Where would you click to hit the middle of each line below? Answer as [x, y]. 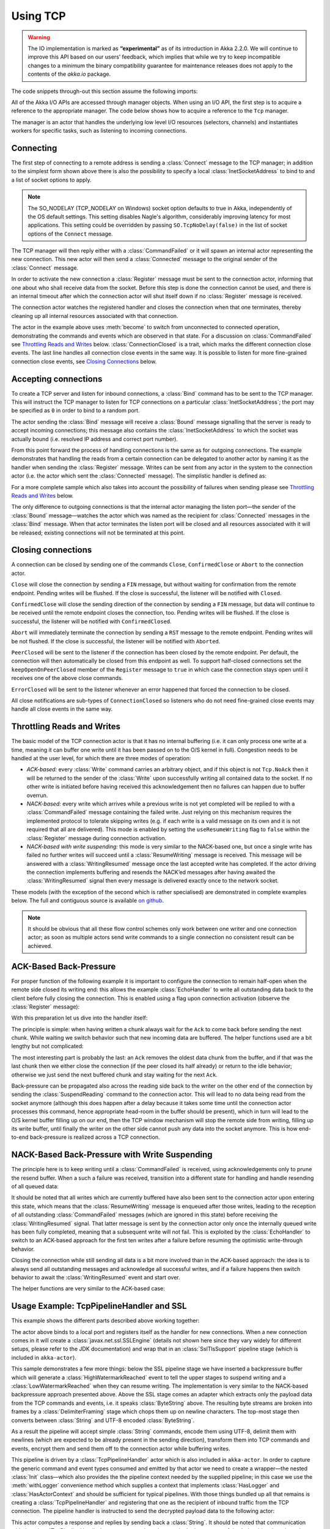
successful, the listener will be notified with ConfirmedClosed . [92, 621]
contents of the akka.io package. [69, 74]
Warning [39, 37]
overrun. [37, 795]
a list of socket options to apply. [51, 180]
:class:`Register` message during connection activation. [97, 838]
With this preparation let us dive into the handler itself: [79, 1018]
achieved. [40, 946]
